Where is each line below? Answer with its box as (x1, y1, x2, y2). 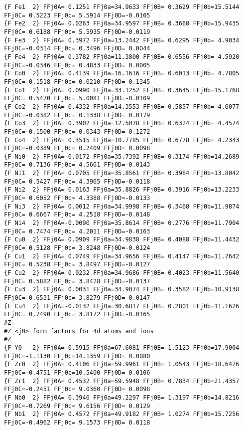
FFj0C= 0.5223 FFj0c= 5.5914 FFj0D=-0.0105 (4, 11, 150, 19)
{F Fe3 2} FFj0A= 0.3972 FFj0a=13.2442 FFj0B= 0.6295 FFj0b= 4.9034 (4, 36, 240, 44)
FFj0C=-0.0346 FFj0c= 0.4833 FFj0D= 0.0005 (4, 61, 150, 69)
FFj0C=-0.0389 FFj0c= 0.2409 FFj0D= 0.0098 (4, 145, 150, 152)
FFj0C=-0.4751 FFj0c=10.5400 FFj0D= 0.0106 (4, 369, 150, 376)
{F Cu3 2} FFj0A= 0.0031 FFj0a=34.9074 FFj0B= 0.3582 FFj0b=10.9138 (4, 286, 240, 293)
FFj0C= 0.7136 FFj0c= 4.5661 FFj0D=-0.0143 (4, 161, 150, 169)
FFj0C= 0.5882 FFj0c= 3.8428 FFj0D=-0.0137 (4, 277, 150, 285)
